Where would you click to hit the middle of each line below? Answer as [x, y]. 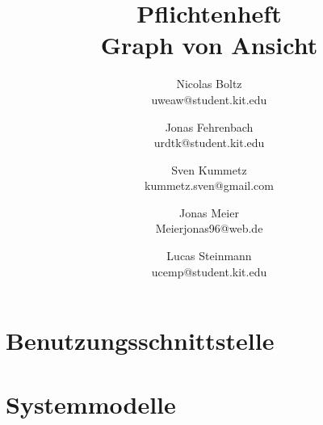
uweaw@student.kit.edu [209, 99]
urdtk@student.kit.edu [209, 143]
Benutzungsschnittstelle [140, 341]
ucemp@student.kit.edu [209, 271]
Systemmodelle [91, 404]
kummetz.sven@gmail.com [209, 185]
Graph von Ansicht [209, 45]
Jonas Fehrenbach [209, 126]
